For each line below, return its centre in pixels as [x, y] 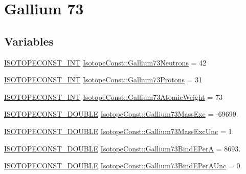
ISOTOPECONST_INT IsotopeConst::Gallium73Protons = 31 [103, 80]
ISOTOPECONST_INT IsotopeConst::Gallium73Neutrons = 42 [105, 62]
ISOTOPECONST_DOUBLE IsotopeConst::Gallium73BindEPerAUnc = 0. [123, 166]
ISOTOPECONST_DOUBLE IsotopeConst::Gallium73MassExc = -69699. [121, 114]
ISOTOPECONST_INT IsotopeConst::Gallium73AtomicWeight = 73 [113, 96]
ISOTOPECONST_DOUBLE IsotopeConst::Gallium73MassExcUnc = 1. [119, 131]
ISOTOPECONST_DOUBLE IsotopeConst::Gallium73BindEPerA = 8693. [122, 148]
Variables [29, 41]
